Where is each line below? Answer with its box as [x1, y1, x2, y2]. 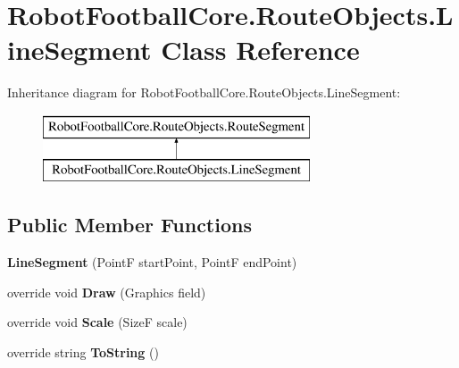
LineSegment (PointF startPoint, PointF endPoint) [7, 253, 297, 272]
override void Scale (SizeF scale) [7, 313, 188, 331]
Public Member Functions [7, 211, 252, 238]
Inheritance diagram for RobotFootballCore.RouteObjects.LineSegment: [7, 83, 401, 102]
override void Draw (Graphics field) [7, 282, 206, 301]
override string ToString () [7, 343, 159, 362]
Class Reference [161, 31, 360, 68]
